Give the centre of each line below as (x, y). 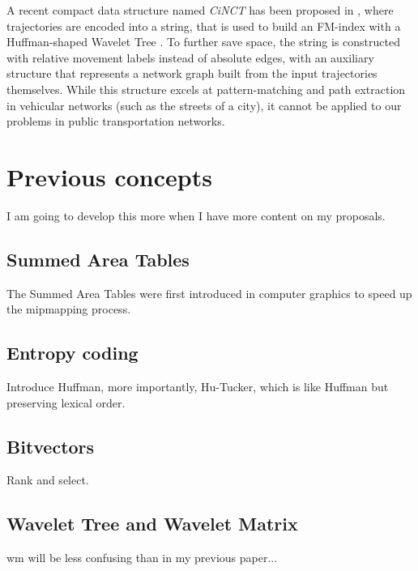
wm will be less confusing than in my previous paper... (142, 558)
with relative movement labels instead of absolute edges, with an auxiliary (190, 57)
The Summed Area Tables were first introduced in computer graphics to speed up (209, 293)
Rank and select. (48, 480)
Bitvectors (51, 446)
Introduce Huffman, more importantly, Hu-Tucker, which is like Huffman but (198, 387)
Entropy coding (73, 353)
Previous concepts (109, 176)
